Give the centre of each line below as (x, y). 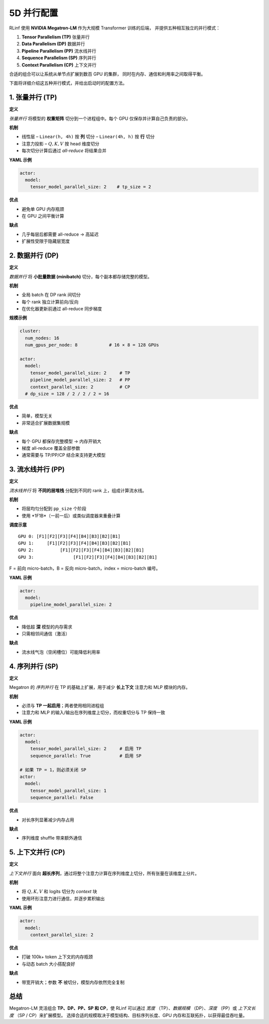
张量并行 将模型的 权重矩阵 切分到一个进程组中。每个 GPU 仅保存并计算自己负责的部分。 (100, 118)
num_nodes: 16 (42, 338)
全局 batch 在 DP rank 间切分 (51, 295)
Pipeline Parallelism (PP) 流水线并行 (59, 51)
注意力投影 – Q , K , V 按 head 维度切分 (61, 143)
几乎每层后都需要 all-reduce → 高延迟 (60, 234)
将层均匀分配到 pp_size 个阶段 (54, 509)
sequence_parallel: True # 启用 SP (86, 756)
